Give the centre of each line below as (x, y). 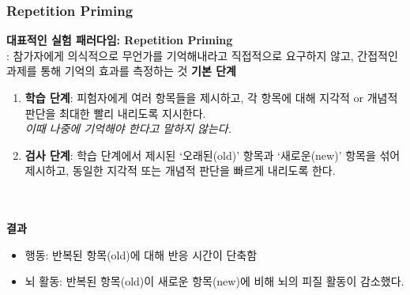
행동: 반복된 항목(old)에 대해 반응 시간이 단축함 (141, 254)
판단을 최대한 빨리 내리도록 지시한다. (115, 113)
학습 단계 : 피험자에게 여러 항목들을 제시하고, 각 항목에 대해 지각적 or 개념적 (211, 97)
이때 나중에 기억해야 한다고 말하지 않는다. (128, 129)
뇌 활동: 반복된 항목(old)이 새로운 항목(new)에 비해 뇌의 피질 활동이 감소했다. (214, 281)
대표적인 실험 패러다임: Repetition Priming (120, 40)
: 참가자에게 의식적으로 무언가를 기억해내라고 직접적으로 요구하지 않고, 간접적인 (202, 55)
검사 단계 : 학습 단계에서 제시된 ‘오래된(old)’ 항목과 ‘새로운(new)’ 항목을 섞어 (213, 155)
